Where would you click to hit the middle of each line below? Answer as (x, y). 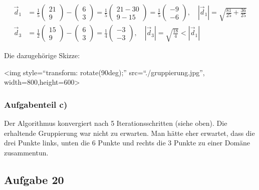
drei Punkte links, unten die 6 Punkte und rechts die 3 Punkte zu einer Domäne (127, 143)
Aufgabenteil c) (36, 104)
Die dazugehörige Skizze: (42, 55)
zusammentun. (26, 152)
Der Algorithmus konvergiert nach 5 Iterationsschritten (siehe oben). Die (116, 123)
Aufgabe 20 (34, 179)
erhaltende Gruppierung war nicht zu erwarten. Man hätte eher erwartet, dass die (129, 133)
